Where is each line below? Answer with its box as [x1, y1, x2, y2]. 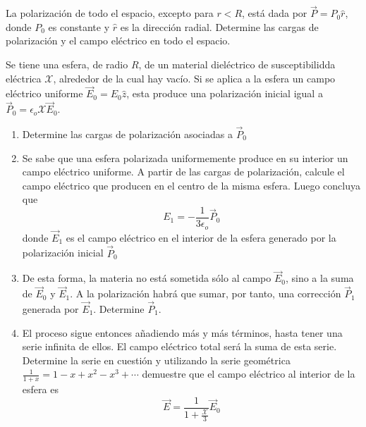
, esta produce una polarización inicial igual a [126, 86, 323, 101]
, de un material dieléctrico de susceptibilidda [138, 57, 336, 71]
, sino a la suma [285, 271, 354, 285]
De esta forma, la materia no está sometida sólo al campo [22, 271, 272, 285]
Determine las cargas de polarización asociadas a [22, 127, 233, 142]
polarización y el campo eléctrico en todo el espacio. [6, 33, 231, 48]
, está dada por [242, 6, 307, 20]
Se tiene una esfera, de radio [6, 57, 128, 71]
